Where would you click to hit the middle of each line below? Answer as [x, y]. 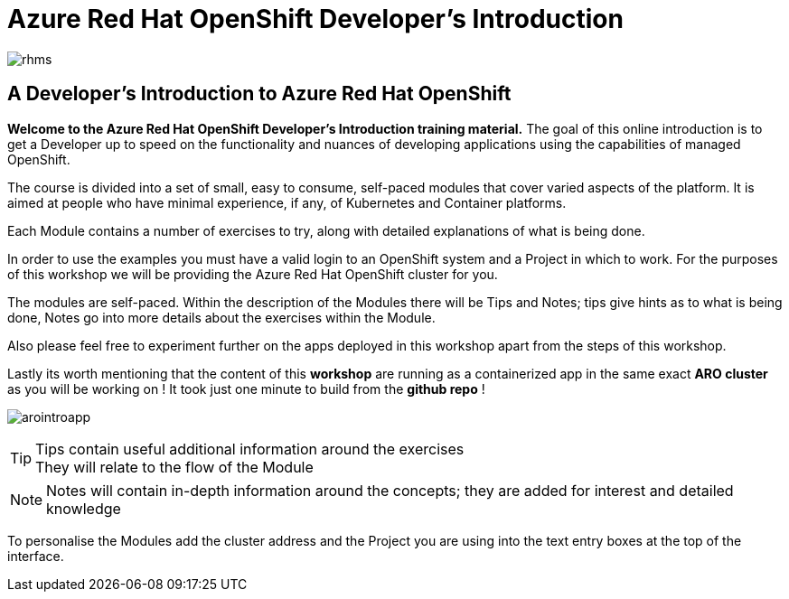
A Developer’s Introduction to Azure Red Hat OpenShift [259, 94]
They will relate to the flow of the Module [174, 467]
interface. [36, 556]
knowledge [84, 508]
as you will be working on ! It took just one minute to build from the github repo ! [246, 388]
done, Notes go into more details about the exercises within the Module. [221, 317]
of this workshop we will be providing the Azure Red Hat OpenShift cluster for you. [253, 274]
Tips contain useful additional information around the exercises [250, 449]
